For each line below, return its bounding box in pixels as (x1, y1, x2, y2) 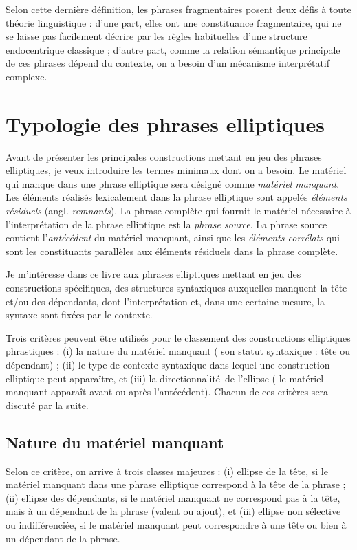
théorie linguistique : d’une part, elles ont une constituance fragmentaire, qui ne (6, 15, 342, 30)
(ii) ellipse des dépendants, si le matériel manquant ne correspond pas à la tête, (6, 490, 340, 505)
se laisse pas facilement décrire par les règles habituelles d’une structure (6, 29, 307, 43)
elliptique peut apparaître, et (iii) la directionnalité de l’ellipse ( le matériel (6, 371, 324, 385)
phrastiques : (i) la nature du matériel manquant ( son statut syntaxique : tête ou (6, 344, 351, 358)
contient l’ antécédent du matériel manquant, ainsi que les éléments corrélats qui (6, 230, 340, 245)
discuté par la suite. (6, 397, 89, 412)
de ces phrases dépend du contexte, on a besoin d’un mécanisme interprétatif (6, 56, 330, 70)
